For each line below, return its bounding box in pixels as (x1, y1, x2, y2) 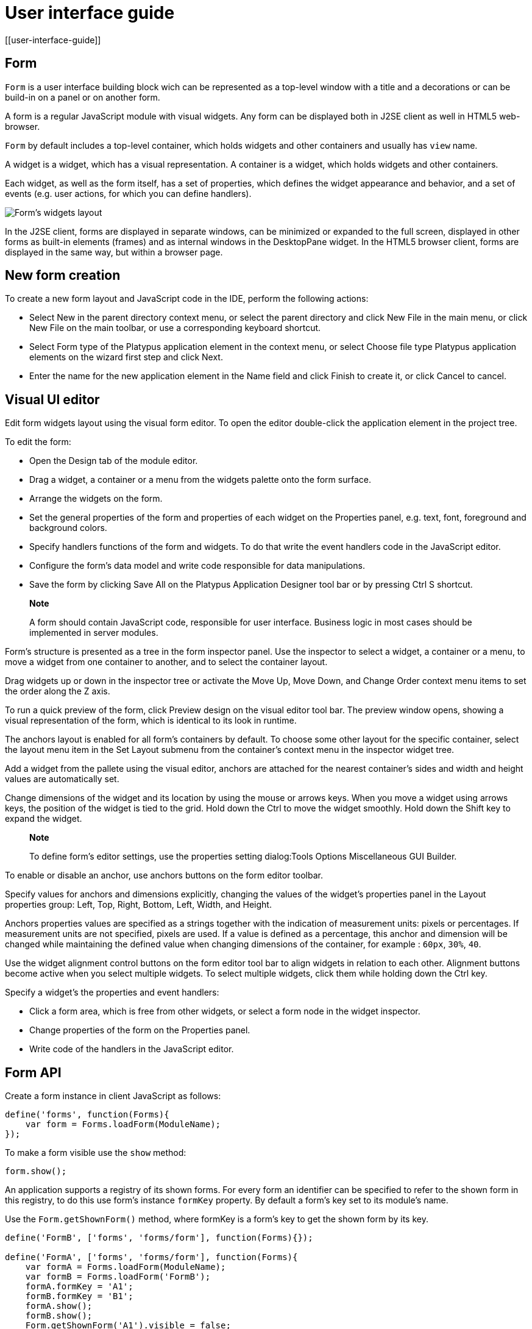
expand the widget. (5, 813, 82, 824)
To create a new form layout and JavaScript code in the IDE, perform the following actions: (5, 293, 369, 304)
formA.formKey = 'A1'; (25, 1281, 133, 1292)
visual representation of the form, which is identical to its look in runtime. (5, 715, 297, 726)
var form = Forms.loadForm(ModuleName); (25, 1119, 221, 1130)
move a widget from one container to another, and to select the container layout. (5, 657, 328, 668)
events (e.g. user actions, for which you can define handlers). (5, 188, 252, 199)
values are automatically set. (5, 774, 119, 785)
